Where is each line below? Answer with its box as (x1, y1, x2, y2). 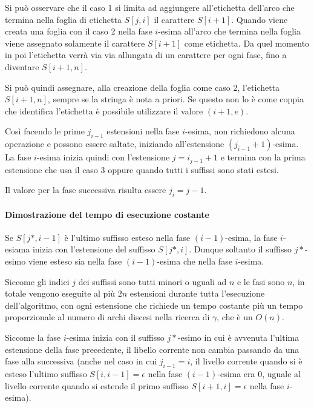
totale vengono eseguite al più (5, 287, 116, 300)
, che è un (217, 311, 253, 323)
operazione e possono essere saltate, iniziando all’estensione (5, 137, 224, 150)
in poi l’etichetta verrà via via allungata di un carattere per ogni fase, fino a (5, 48, 287, 61)
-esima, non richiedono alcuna (185, 125, 295, 137)
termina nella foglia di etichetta (5, 13, 122, 25)
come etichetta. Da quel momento (184, 36, 310, 49)
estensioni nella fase (106, 125, 180, 137)
